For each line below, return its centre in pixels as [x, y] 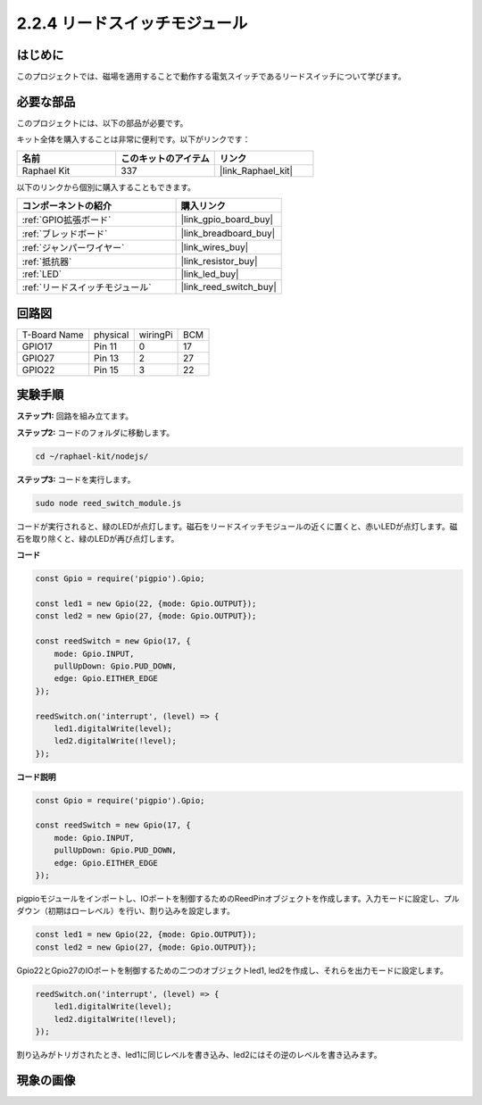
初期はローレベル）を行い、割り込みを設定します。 [141, 911]
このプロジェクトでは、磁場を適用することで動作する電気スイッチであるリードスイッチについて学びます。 [211, 77]
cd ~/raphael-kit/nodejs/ [92, 456]
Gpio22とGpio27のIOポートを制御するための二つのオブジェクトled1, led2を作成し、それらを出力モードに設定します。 [232, 970]
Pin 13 [107, 358]
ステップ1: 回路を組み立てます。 [75, 416]
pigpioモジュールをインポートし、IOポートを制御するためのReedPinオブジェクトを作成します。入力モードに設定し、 [230, 899]
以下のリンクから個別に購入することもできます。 [106, 187]
